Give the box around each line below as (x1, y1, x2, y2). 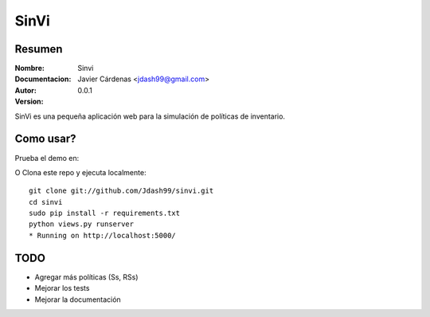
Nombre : (14, 64, 45, 73)
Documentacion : (14, 74, 72, 84)
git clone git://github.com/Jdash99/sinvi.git (29, 186, 214, 195)
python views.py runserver (29, 220, 135, 229)
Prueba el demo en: (14, 153, 80, 162)
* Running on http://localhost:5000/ (29, 231, 177, 240)
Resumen (14, 42, 63, 56)
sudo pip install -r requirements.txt (29, 209, 181, 218)
